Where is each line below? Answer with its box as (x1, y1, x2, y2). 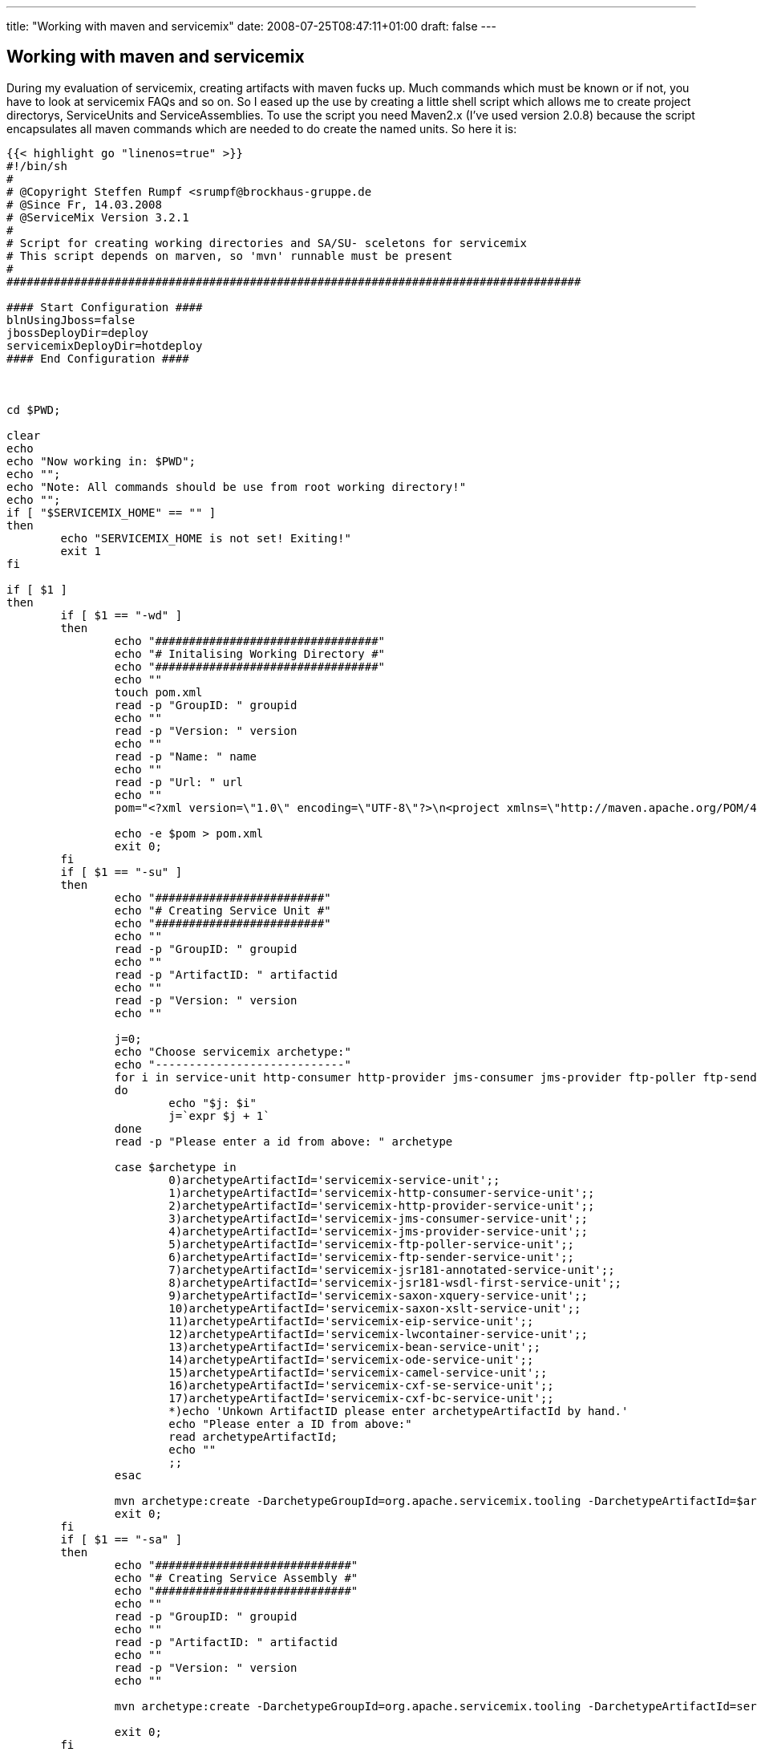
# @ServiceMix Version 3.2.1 (6, 210, 189, 224)
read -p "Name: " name (114, 749, 257, 763)
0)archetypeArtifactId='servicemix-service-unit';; (168, 1173, 500, 1186)
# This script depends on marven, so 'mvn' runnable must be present (6, 249, 453, 262)
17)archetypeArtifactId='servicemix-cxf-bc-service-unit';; (168, 1391, 554, 1405)
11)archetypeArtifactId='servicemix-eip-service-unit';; (168, 1314, 534, 1328)
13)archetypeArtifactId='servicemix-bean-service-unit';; (168, 1340, 540, 1353)
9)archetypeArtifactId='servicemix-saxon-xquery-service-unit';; (168, 1288, 588, 1302)
